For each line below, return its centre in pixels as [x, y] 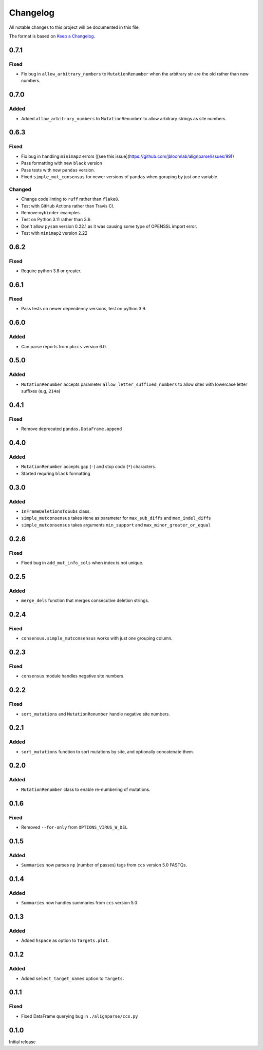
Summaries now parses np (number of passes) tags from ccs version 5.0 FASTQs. [104, 865]
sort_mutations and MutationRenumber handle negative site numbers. [95, 714]
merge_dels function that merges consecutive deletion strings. [85, 600]
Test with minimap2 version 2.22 [54, 233]
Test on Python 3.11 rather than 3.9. [56, 220]
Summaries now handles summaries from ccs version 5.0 [79, 903]
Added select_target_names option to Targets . [73, 978]
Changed [20, 189]
